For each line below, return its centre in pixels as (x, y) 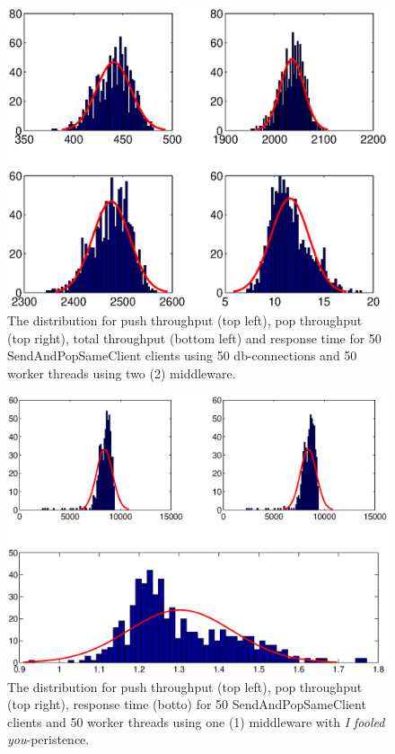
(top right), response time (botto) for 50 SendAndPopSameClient (187, 704)
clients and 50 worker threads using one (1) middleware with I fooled (196, 721)
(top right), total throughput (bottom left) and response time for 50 (194, 337)
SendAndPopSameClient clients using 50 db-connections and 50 (182, 355)
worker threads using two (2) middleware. (122, 373)
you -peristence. (48, 739)
